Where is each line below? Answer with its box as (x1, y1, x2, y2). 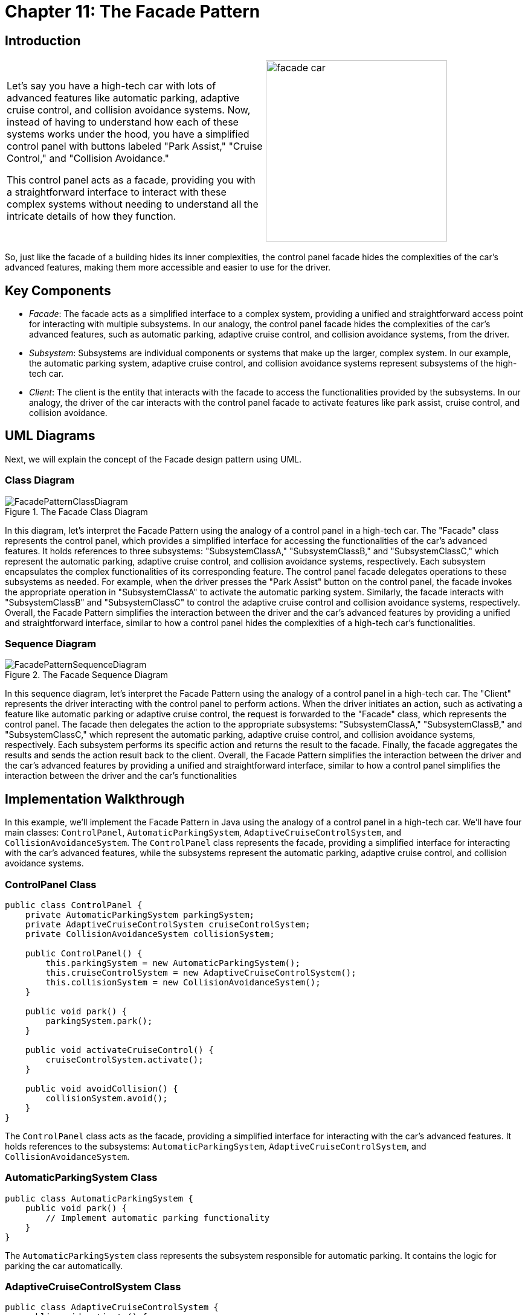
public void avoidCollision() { (25, 1083, 178, 1093)
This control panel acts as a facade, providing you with (7, 174, 256, 187)
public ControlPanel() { (25, 948, 143, 958)
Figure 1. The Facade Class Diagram (5, 506, 148, 517)
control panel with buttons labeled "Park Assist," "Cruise (7, 140, 263, 153)
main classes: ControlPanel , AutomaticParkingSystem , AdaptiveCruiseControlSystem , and (5, 827, 402, 838)
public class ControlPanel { (5, 900, 143, 910)
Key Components (5, 283, 111, 298)
